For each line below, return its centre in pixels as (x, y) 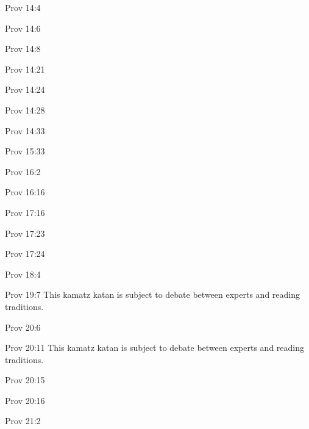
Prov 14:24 (25, 89)
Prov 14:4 (23, 7)
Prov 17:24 (25, 254)
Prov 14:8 (23, 49)
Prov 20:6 (23, 327)
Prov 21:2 (23, 421)
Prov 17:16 (25, 212)
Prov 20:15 (25, 380)
